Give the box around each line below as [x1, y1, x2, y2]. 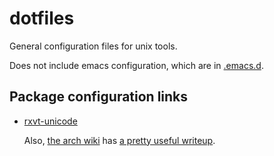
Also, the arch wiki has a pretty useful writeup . [23, 134, 216, 146]
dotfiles [9, 7, 75, 30]
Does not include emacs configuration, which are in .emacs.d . [9, 59, 264, 71]
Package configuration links [9, 88, 189, 106]
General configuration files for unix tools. [9, 40, 178, 52]
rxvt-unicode [23, 115, 78, 127]
